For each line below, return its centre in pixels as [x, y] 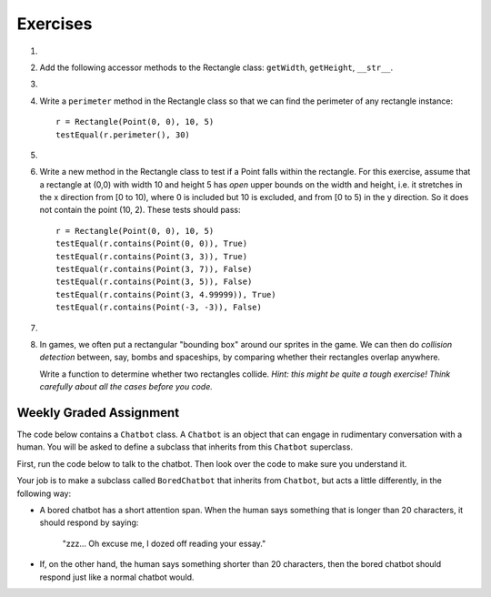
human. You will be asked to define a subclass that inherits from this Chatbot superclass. [185, 447]
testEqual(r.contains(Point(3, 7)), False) [154, 269]
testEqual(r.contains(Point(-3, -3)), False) [159, 308]
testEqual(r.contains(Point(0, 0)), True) [152, 244]
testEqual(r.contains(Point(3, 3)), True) [152, 256]
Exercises [55, 24]
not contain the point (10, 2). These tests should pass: [140, 210]
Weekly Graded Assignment [98, 413]
